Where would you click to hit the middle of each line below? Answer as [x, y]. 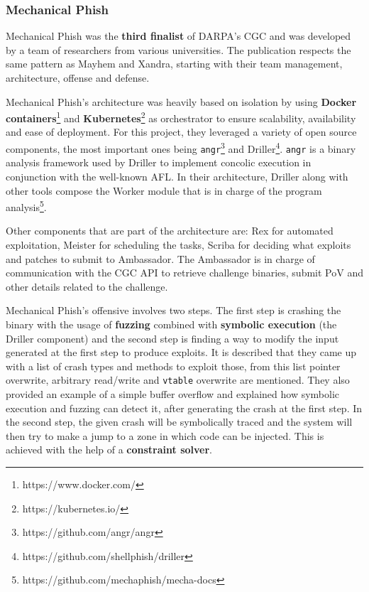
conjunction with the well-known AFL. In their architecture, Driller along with [177, 176]
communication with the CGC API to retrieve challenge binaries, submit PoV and [184, 273]
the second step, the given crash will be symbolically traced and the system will [179, 422]
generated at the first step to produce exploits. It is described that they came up [181, 352]
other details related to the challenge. [87, 286]
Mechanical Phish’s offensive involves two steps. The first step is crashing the [174, 310]
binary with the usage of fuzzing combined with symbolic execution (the [171, 324]
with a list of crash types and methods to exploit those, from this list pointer [173, 366]
